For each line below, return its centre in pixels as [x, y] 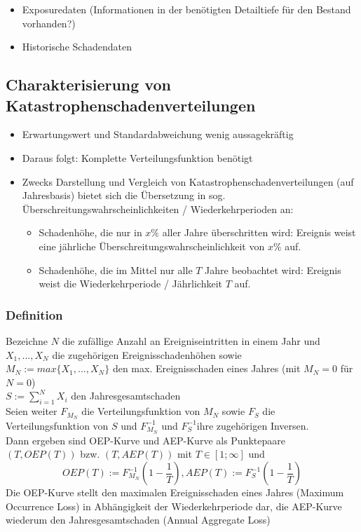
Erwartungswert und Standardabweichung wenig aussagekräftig [158, 134]
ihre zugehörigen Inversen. [253, 425]
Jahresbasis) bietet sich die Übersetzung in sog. [124, 195]
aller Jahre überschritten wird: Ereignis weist [259, 232]
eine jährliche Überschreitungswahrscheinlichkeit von [152, 246]
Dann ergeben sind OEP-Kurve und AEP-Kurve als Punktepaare [145, 440]
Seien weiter [32, 411]
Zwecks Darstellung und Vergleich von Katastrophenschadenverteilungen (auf [188, 181]
